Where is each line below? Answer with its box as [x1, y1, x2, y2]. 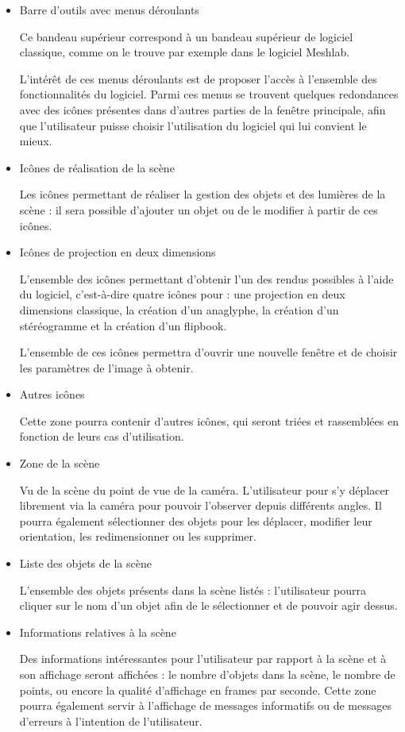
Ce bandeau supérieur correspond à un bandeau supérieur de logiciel [19, 28, 353, 44]
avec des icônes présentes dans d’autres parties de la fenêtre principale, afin [19, 101, 386, 118]
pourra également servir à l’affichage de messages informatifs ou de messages [19, 697, 391, 714]
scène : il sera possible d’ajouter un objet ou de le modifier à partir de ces [19, 201, 378, 218]
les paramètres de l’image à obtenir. [19, 359, 194, 376]
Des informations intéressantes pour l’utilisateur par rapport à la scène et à [19, 650, 387, 667]
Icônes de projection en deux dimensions [19, 244, 216, 260]
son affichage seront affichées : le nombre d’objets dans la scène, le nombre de [19, 666, 395, 682]
